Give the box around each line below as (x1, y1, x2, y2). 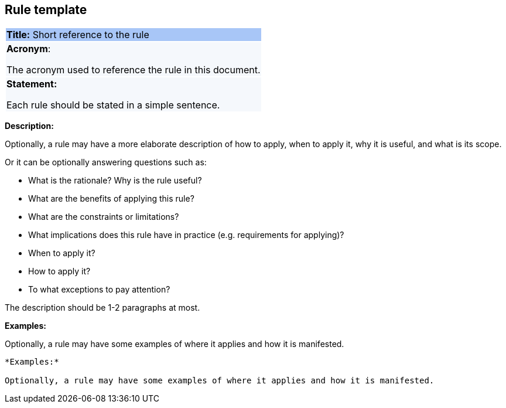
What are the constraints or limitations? (28, 212, 179, 222)
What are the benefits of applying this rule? (28, 193, 194, 204)
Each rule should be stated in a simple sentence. (6, 99, 220, 111)
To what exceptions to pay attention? (28, 284, 170, 295)
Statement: (6, 78, 57, 90)
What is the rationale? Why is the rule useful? (28, 175, 202, 186)
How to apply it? (28, 266, 91, 277)
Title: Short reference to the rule (6, 29, 149, 41)
